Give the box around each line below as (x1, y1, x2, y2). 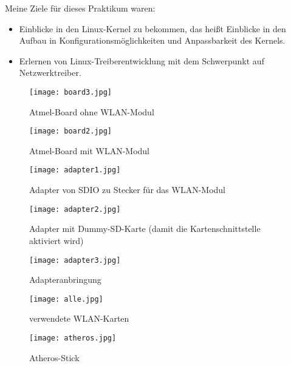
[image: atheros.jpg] (29, 334, 117, 343)
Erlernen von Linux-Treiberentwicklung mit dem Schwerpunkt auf (19, 54, 264, 67)
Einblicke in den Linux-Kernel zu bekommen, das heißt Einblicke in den (19, 22, 286, 35)
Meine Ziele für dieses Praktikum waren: (5, 2, 156, 14)
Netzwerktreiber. (19, 66, 81, 79)
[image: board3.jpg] (29, 87, 112, 97)
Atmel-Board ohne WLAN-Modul (29, 105, 154, 118)
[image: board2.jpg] (29, 127, 112, 136)
